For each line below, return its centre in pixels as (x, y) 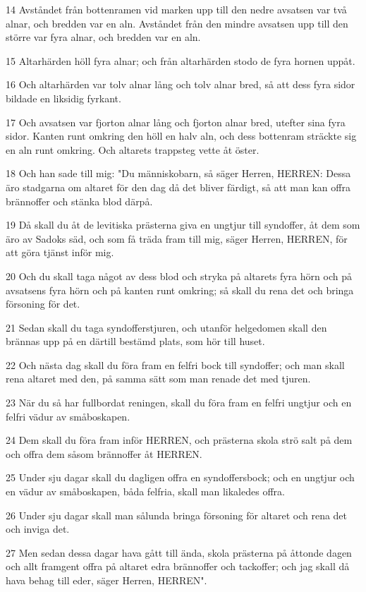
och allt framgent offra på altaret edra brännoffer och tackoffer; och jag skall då (178, 566)
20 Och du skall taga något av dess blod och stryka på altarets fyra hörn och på (179, 276)
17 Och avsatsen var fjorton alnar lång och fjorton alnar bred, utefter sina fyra (176, 122)
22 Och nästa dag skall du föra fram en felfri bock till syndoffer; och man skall (175, 364)
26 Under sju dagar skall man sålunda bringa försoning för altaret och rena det (177, 515)
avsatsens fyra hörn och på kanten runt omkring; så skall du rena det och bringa (180, 290)
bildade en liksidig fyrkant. (63, 98)
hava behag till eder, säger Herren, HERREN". (106, 580)
